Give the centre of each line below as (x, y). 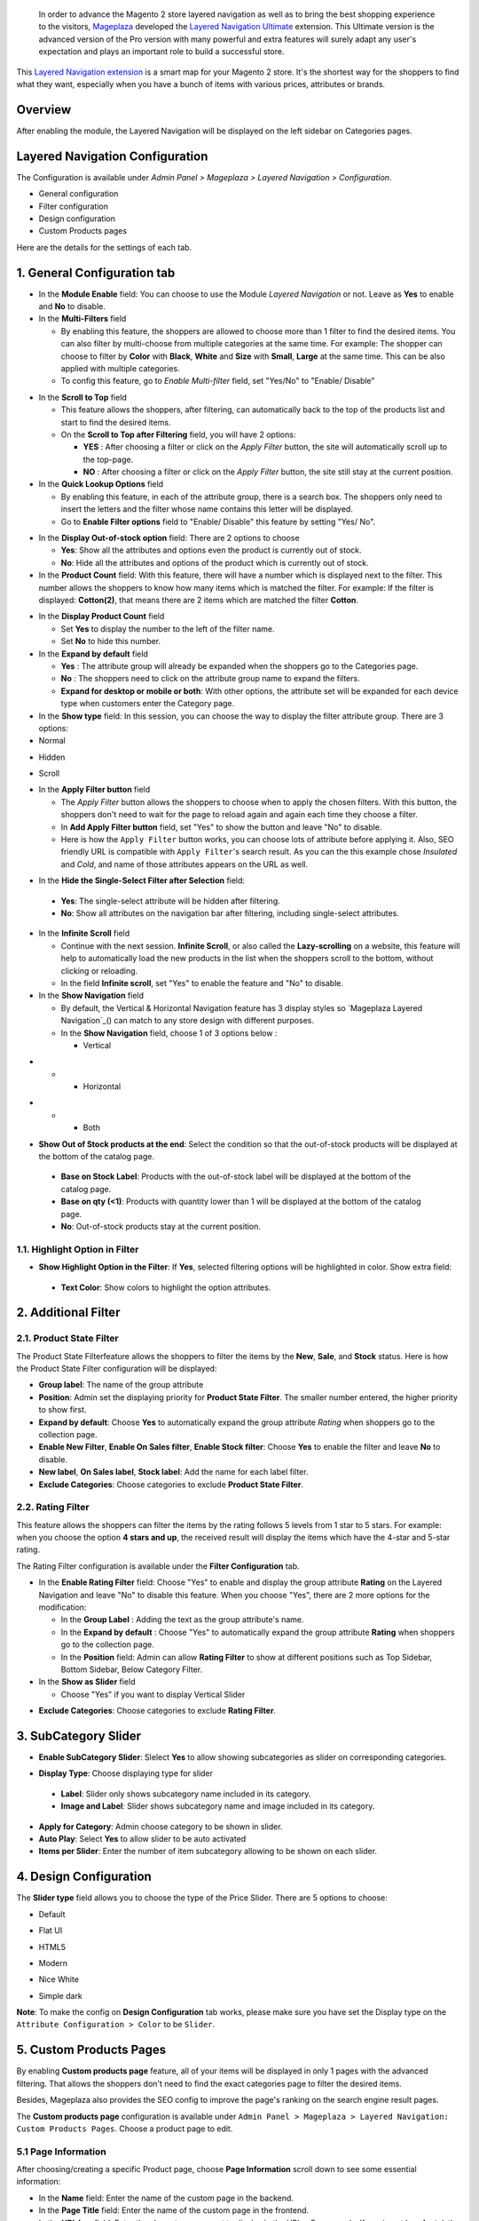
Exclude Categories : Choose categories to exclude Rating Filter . (157, 1711)
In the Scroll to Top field (83, 397)
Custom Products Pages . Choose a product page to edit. (125, 2129)
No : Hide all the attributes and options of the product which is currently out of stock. (215, 562)
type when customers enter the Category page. (148, 704)
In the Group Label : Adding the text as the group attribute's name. (182, 1620)
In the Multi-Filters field (82, 319)
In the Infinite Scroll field (84, 934)
